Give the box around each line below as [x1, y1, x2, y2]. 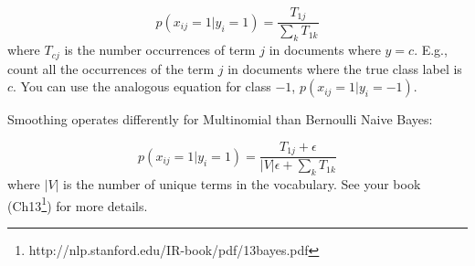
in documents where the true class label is [227, 59, 462, 78]
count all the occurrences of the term [7, 59, 215, 78]
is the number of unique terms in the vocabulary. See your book [63, 175, 421, 194]
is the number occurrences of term [64, 40, 256, 59]
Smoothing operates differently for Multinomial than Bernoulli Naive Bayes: [7, 110, 433, 129]
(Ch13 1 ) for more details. [7, 193, 148, 215]
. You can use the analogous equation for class [13, 77, 271, 96]
